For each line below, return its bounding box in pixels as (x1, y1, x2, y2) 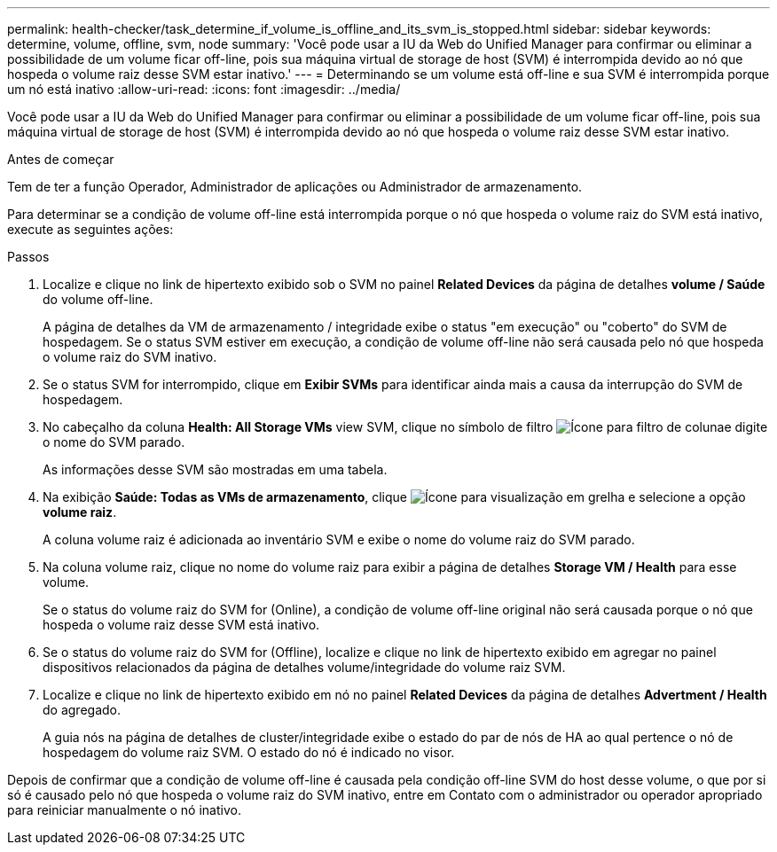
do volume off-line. (43, 292, 153, 307)
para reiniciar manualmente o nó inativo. (7, 802, 241, 817)
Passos (7, 249, 50, 264)
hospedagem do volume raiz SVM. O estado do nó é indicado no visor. (43, 745, 455, 760)
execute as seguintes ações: (7, 222, 174, 237)
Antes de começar (7, 152, 114, 167)
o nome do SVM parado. (43, 434, 185, 449)
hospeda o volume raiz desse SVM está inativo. (43, 617, 320, 632)
